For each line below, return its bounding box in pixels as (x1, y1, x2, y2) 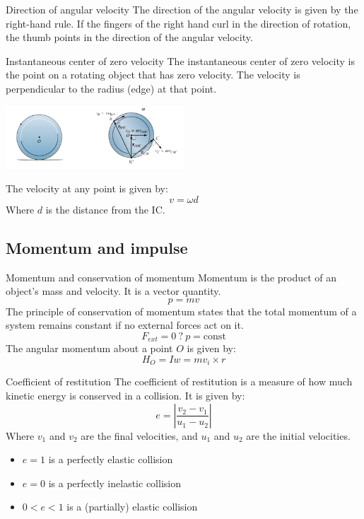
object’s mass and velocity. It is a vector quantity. (6, 284, 221, 298)
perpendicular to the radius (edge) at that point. (6, 81, 217, 95)
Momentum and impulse (6, 236, 188, 258)
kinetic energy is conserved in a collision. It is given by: (6, 388, 245, 402)
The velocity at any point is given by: (6, 181, 168, 196)
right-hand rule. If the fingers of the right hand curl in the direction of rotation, (6, 16, 351, 30)
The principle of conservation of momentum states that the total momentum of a (6, 303, 357, 318)
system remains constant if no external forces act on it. (6, 317, 244, 332)
